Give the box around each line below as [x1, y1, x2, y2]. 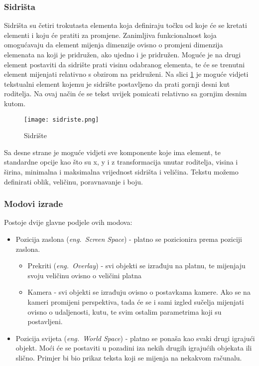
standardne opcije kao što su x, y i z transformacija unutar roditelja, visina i [4, 157, 238, 167]
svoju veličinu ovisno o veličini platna [27, 270, 142, 280]
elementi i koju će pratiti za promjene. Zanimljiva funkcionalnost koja [4, 29, 217, 40]
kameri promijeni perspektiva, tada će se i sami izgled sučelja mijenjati [27, 296, 244, 307]
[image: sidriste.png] [24, 116, 99, 123]
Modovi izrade [4, 197, 63, 210]
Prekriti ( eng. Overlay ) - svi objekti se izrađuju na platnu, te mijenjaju [27, 260, 246, 271]
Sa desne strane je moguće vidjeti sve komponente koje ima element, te [4, 147, 221, 157]
